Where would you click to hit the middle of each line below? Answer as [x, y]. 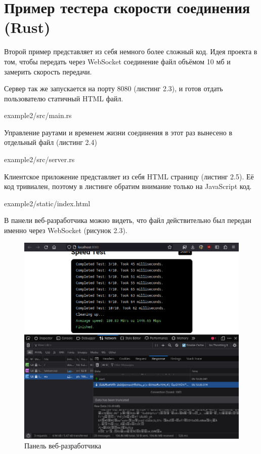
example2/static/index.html [47, 203]
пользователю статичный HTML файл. [64, 98]
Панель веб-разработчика [63, 446]
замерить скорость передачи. [48, 71]
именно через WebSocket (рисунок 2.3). [66, 230]
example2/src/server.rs [39, 159]
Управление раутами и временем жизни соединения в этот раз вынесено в [118, 132]
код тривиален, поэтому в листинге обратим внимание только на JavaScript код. [128, 186]
